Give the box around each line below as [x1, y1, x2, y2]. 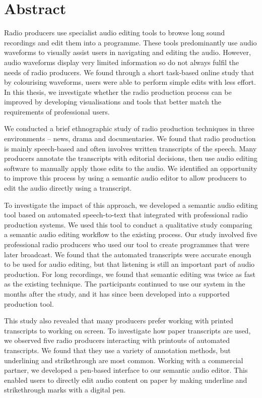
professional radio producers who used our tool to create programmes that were [4, 239, 249, 249]
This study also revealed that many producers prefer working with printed [4, 315, 233, 326]
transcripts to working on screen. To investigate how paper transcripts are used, [4, 325, 251, 335]
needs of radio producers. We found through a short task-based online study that [4, 67, 254, 77]
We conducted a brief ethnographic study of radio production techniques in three [4, 123, 254, 134]
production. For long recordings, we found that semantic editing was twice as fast [4, 268, 255, 279]
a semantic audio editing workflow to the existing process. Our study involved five [4, 229, 257, 240]
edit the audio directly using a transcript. [4, 183, 132, 193]
